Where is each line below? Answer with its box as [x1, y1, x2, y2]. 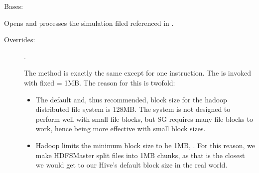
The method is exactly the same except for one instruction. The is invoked [24, 68, 252, 78]
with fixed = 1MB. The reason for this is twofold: [24, 77, 175, 87]
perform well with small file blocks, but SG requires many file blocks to [35, 113, 253, 124]
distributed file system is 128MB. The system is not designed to [35, 104, 231, 114]
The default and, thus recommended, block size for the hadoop [35, 94, 227, 104]
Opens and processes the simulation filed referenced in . [4, 17, 174, 28]
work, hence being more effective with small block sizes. [35, 123, 206, 134]
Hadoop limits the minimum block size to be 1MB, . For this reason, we [35, 140, 255, 150]
